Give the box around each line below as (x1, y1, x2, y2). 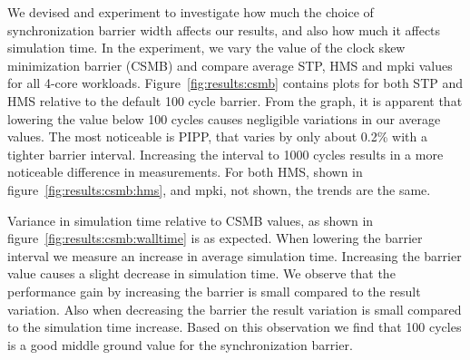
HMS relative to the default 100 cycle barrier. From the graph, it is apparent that (7, 91, 463, 110)
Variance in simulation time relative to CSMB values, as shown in (7, 210, 374, 229)
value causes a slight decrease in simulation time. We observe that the (7, 264, 396, 283)
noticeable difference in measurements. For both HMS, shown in (7, 162, 363, 181)
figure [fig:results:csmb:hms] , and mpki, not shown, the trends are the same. (7, 180, 431, 199)
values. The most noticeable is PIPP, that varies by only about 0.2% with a (7, 127, 427, 146)
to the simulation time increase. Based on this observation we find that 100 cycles (7, 317, 462, 336)
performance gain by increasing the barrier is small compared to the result (7, 281, 421, 300)
